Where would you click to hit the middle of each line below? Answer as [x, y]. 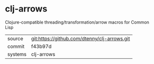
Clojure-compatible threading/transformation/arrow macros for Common [77, 22]
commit [16, 46]
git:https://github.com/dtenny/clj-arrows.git [81, 38]
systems [17, 54]
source [15, 38]
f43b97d [41, 46]
